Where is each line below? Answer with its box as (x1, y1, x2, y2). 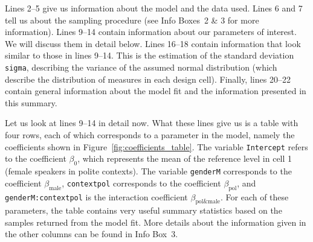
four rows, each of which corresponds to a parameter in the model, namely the (5, 129, 295, 141)
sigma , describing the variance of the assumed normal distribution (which (5, 60, 277, 73)
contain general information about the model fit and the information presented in (5, 84, 306, 97)
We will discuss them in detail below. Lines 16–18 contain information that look (5, 37, 301, 49)
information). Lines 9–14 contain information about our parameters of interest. (5, 25, 297, 38)
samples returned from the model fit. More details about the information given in (5, 215, 306, 228)
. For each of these (221, 190, 289, 203)
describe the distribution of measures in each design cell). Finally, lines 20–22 (5, 72, 291, 85)
